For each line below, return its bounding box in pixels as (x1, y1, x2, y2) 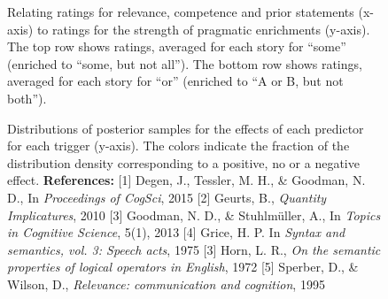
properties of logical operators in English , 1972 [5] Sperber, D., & (7, 257, 359, 276)
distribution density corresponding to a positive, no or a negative (7, 153, 360, 172)
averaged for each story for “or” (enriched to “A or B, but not (7, 72, 344, 90)
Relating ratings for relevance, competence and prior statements (7, 3, 354, 20)
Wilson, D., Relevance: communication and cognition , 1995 (7, 274, 325, 293)
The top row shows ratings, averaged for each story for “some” (7, 37, 346, 56)
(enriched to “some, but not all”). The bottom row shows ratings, (7, 54, 362, 73)
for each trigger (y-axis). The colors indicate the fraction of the (7, 136, 350, 155)
